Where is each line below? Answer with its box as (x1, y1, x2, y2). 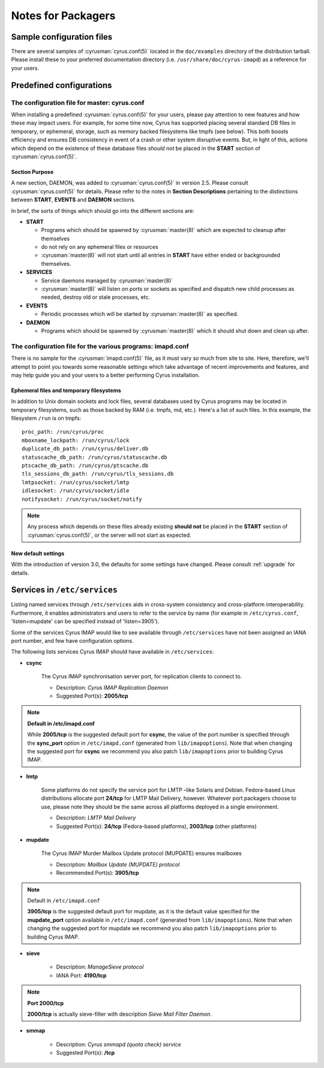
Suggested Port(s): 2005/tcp (56, 692, 128, 699)
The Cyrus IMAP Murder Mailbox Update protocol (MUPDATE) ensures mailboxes (41, 850, 242, 857)
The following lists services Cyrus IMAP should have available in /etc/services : (11, 648, 214, 655)
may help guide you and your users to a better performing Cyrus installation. (11, 371, 200, 378)
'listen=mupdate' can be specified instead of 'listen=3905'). (11, 618, 160, 625)
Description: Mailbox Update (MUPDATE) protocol (56, 861, 180, 868)
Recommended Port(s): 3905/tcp (56, 870, 139, 877)
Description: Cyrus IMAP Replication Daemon (56, 684, 169, 691)
